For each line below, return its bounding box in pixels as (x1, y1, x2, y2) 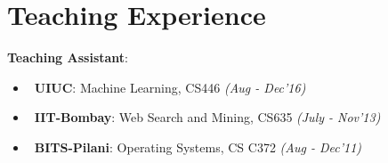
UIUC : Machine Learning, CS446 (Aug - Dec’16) (34, 77, 306, 96)
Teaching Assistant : (7, 48, 128, 67)
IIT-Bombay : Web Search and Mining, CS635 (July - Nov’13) (34, 108, 381, 126)
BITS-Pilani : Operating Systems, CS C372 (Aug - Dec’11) (34, 137, 362, 156)
